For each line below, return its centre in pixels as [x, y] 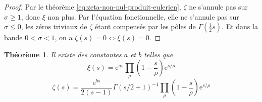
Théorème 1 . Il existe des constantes [63, 54]
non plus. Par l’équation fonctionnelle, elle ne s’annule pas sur [143, 16]
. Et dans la [240, 26]
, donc [30, 16]
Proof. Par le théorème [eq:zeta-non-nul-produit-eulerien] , [93, 7]
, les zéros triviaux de [54, 26]
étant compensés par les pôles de [145, 26]
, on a [64, 37]
